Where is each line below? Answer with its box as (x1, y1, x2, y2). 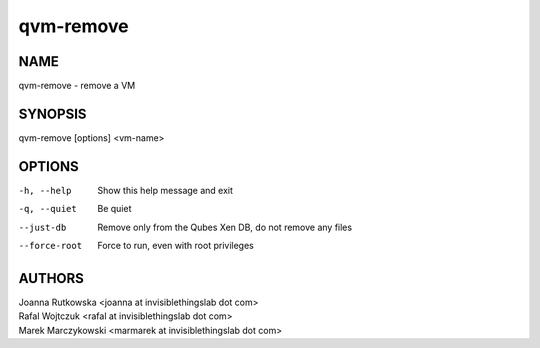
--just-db (18, 221, 67, 233)
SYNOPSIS (18, 105, 87, 122)
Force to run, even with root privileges (97, 240, 254, 252)
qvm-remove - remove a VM (18, 80, 136, 92)
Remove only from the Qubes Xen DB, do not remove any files (97, 221, 353, 233)
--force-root (18, 240, 83, 252)
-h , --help (18, 185, 72, 196)
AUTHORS (18, 270, 85, 287)
